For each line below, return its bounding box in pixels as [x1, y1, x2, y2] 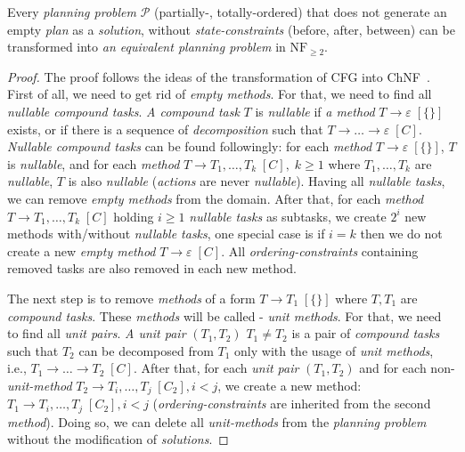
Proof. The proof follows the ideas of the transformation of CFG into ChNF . [7, 67, 430, 85]
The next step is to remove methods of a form [7, 288, 256, 307]
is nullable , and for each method [7, 154, 180, 173]
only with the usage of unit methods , [234, 341, 434, 359]
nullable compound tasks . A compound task [7, 101, 240, 120]
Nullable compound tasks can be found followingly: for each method [7, 137, 372, 156]
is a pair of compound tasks [291, 324, 440, 343]
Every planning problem [7, 3, 136, 20]
